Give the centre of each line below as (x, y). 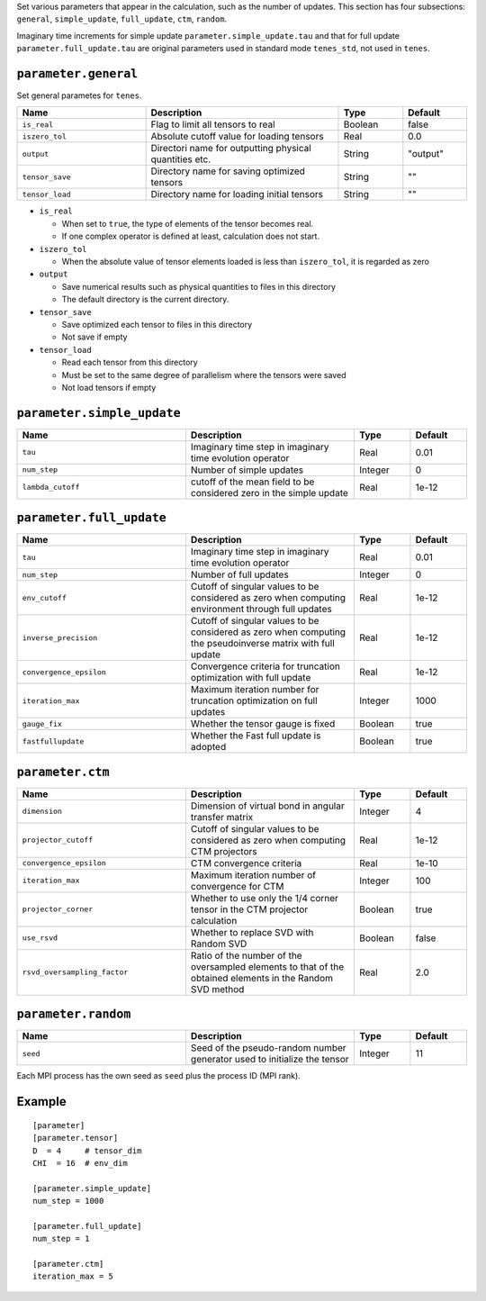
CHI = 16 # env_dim (80, 1163)
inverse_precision (60, 638)
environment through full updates (261, 610)
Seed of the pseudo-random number (268, 1048)
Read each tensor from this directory (130, 362)
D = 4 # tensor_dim (87, 1151)
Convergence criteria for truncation (265, 666)
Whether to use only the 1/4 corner (265, 898)
